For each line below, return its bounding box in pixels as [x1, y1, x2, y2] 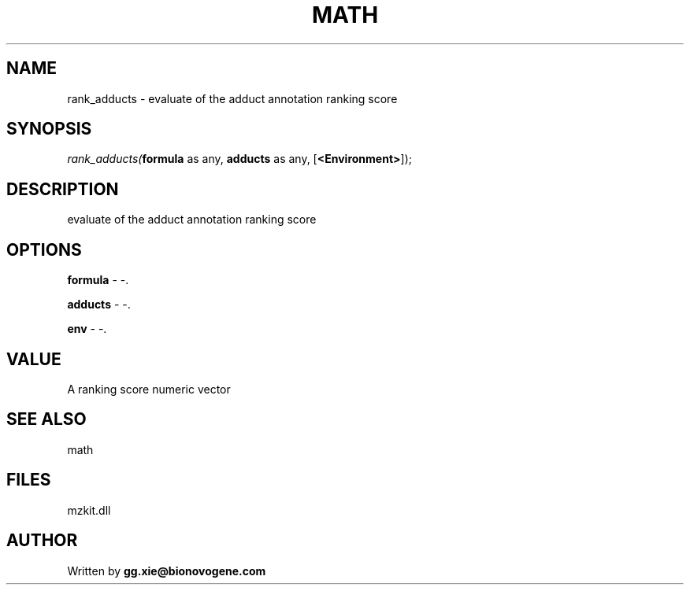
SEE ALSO [6, 409, 87, 430]
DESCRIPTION [6, 179, 119, 199]
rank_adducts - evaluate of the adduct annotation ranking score [67, 91, 398, 105]
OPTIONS [6, 239, 82, 260]
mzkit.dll [67, 503, 111, 517]
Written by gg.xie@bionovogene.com [67, 563, 266, 578]
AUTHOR [6, 530, 78, 551]
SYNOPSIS [6, 119, 92, 139]
